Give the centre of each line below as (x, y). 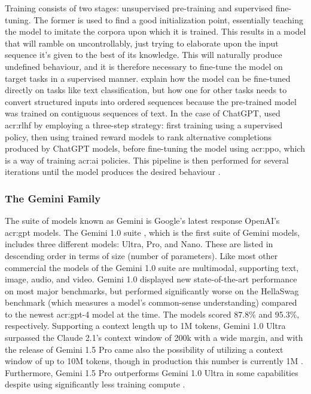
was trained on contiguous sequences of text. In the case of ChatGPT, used (143, 113)
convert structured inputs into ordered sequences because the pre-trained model (151, 101)
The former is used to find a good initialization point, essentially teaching (168, 19)
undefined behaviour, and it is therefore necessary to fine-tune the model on (144, 66)
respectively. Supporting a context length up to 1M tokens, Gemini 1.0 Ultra (145, 326)
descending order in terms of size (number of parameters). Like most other (141, 255)
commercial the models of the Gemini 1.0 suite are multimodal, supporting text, (152, 267)
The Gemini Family (53, 198)
